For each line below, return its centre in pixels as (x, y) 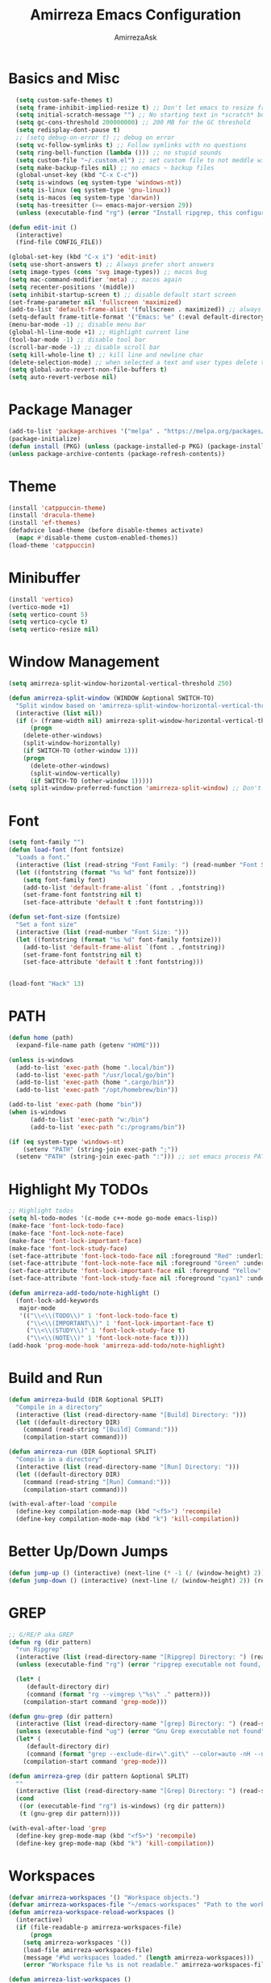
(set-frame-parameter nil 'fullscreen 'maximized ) (95, 302)
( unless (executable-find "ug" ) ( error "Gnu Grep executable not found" (140, 1731)
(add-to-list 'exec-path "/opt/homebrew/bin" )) (97, 1090)
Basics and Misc (64, 78)
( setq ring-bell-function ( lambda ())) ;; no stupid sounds (119, 152)
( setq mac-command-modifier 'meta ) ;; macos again (95, 279)
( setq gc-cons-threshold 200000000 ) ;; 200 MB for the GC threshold (133, 123)
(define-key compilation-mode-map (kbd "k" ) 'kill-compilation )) (128, 1519)
